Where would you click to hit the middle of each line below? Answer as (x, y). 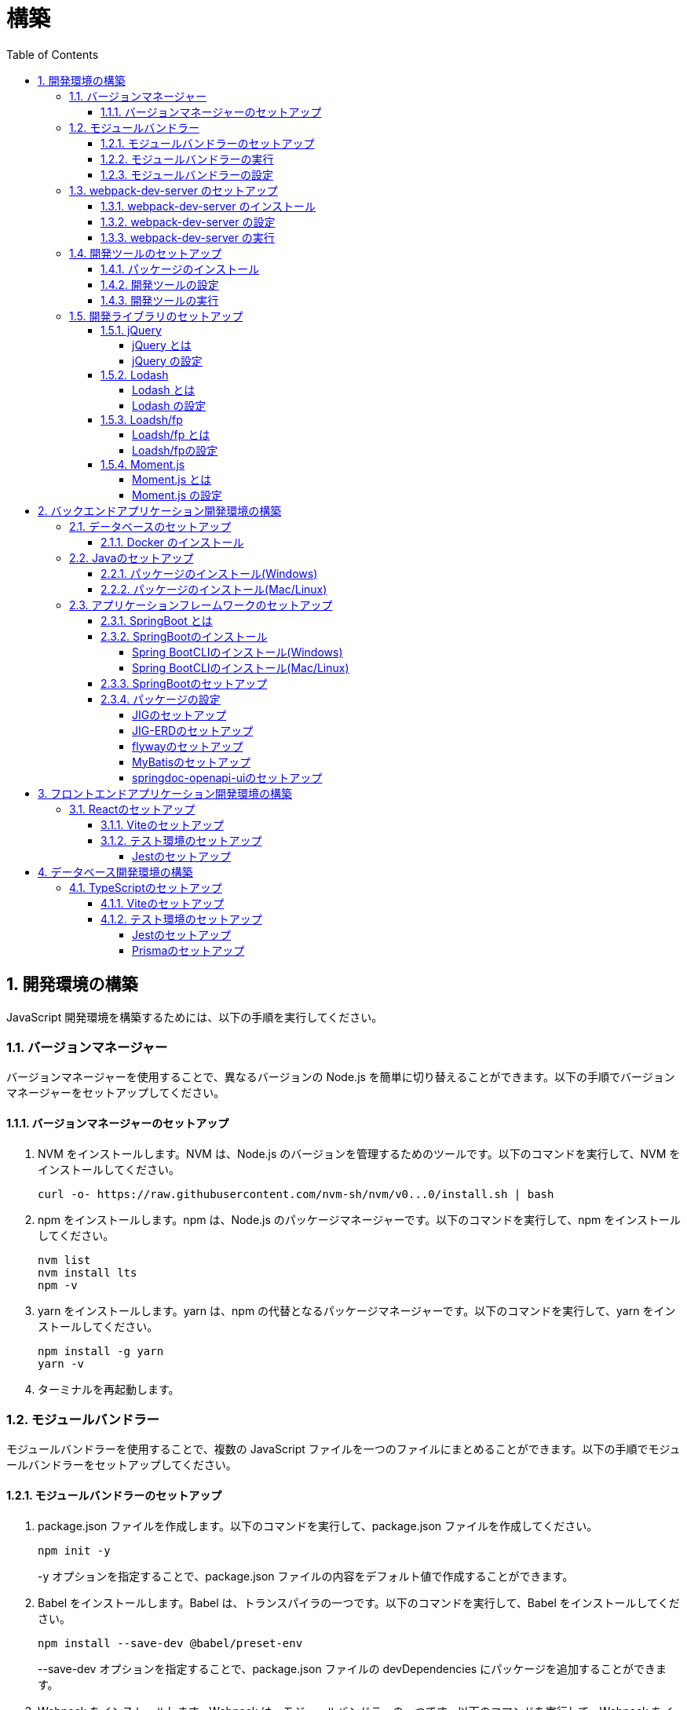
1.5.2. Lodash (135, 375)
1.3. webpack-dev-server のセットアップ (174, 190)
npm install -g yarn (101, 1351)
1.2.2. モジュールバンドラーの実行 (187, 159)
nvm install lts (88, 1272)
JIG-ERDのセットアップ (193, 730)
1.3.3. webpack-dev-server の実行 (188, 237)
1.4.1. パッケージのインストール (180, 269)
